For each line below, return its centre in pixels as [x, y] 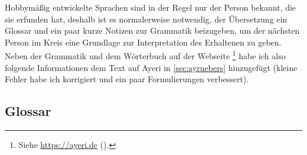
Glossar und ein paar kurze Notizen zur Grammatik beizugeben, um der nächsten [152, 30]
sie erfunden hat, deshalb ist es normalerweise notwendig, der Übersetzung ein [146, 19]
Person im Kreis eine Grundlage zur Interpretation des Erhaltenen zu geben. [143, 42]
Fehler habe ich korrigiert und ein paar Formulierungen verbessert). [127, 79]
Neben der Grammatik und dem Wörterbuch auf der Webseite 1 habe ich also [145, 55]
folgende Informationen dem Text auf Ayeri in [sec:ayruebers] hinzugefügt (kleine [151, 67]
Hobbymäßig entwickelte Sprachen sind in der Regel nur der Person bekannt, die [151, 7]
